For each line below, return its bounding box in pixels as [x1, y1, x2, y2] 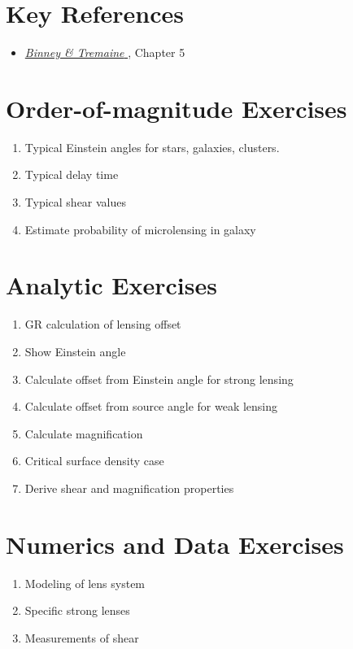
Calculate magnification [24, 425, 143, 442]
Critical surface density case [24, 452, 164, 469]
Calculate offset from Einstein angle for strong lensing [24, 370, 294, 387]
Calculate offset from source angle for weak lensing [24, 398, 278, 415]
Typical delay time [24, 166, 119, 183]
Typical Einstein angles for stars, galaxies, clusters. [24, 138, 280, 155]
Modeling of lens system [24, 574, 146, 591]
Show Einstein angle [24, 342, 126, 359]
